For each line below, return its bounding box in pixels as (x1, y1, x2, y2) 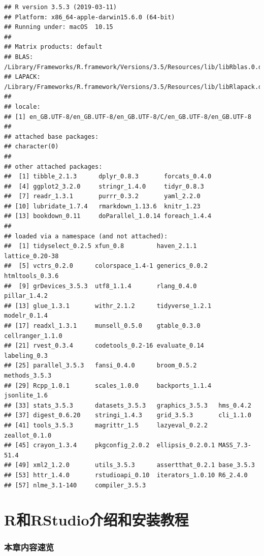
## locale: (4, 103, 41, 110)
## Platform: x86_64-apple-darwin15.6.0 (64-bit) (4, 13, 175, 21)
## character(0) (4, 143, 59, 150)
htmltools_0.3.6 (4, 272, 59, 280)
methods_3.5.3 (4, 372, 52, 379)
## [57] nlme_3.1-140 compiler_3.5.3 (4, 481, 146, 489)
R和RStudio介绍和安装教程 (4, 509, 189, 530)
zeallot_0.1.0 (4, 431, 52, 439)
